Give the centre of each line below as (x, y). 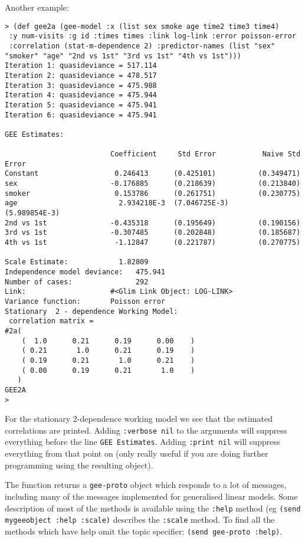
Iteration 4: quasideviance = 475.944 (81, 95)
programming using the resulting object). (79, 465)
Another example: (37, 7)
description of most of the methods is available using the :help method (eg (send (153, 508)
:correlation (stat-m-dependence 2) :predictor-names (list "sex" (142, 46)
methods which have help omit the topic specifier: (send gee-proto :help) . (144, 531)
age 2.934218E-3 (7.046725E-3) (117, 203)
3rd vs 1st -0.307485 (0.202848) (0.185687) (153, 233)
